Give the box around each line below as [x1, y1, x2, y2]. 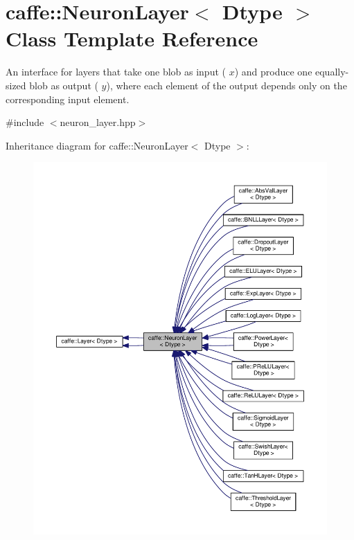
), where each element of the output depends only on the [106, 78, 347, 92]
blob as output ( [29, 78, 98, 92]
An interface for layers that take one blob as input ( [6, 64, 226, 79]
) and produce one [234, 64, 312, 79]
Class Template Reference [6, 24, 258, 53]
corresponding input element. [6, 91, 130, 106]
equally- [315, 64, 349, 79]
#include [6, 115, 44, 129]
